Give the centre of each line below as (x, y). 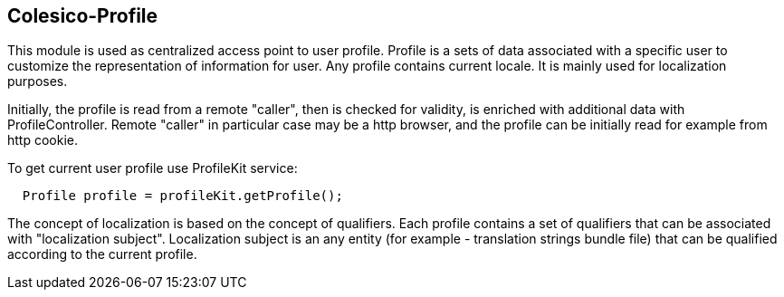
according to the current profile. (102, 254)
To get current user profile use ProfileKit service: (153, 168)
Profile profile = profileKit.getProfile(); (182, 196)
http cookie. (43, 140)
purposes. (38, 81)
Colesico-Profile (83, 16)
